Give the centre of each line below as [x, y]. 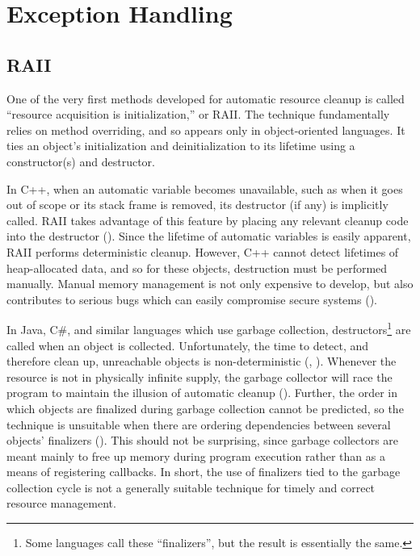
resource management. [61, 503]
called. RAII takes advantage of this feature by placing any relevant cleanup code [208, 220]
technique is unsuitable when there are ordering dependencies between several [199, 424]
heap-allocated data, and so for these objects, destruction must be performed [197, 268]
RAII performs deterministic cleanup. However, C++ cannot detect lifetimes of [203, 251]
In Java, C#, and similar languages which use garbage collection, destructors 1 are [209, 328]
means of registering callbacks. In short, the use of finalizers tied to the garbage [204, 472]
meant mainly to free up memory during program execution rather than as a [196, 456]
